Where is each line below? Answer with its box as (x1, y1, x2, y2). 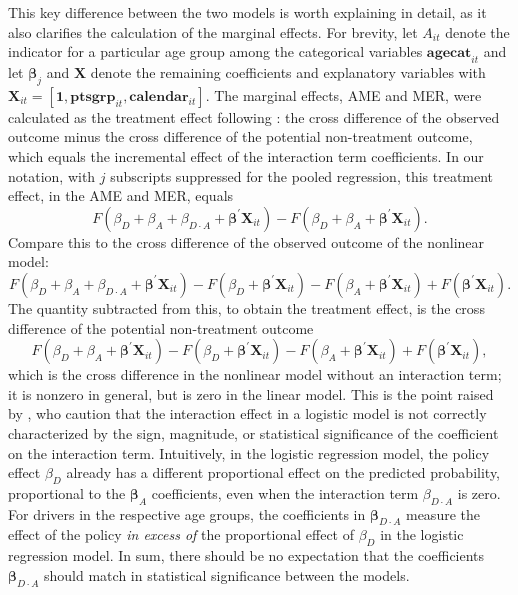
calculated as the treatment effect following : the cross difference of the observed (8, 106, 500, 127)
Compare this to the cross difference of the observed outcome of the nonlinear (8, 231, 485, 252)
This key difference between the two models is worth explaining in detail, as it (8, 2, 487, 22)
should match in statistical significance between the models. (44, 564, 410, 585)
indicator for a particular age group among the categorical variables (8, 41, 423, 62)
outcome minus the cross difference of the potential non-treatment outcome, (8, 126, 473, 147)
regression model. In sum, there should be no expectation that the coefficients (8, 545, 485, 566)
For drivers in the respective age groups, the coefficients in (8, 503, 366, 524)
